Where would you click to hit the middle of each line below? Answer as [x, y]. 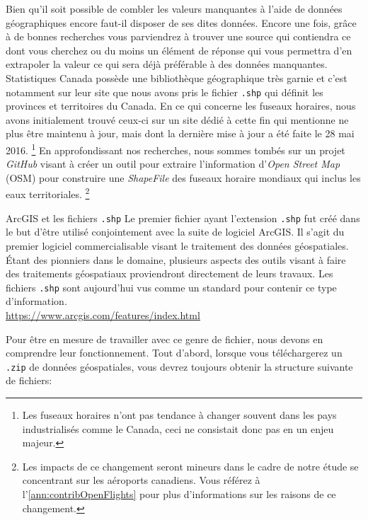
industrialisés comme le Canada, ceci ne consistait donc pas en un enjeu [178, 428]
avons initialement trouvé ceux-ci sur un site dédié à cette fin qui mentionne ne [177, 119]
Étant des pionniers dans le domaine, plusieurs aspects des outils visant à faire [176, 259]
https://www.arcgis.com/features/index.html [103, 314]
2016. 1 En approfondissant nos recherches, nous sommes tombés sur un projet [176, 149]
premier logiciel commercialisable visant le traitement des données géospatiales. [177, 245]
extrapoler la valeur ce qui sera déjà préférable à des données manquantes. [167, 64]
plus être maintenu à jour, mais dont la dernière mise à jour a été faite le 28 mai [180, 133]
